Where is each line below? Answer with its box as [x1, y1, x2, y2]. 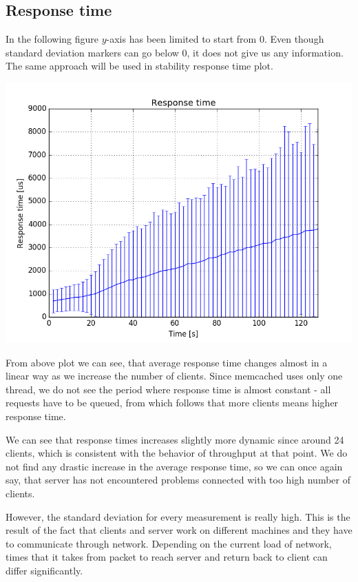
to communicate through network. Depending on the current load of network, [6, 536, 332, 550]
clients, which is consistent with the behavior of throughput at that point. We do [6, 446, 348, 460]
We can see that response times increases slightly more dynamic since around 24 [6, 432, 344, 446]
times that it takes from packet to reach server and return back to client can [6, 550, 328, 564]
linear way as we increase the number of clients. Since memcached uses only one [6, 368, 343, 383]
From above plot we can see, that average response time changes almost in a [6, 355, 328, 369]
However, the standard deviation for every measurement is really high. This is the [6, 509, 350, 523]
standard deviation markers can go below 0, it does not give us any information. [6, 45, 344, 59]
